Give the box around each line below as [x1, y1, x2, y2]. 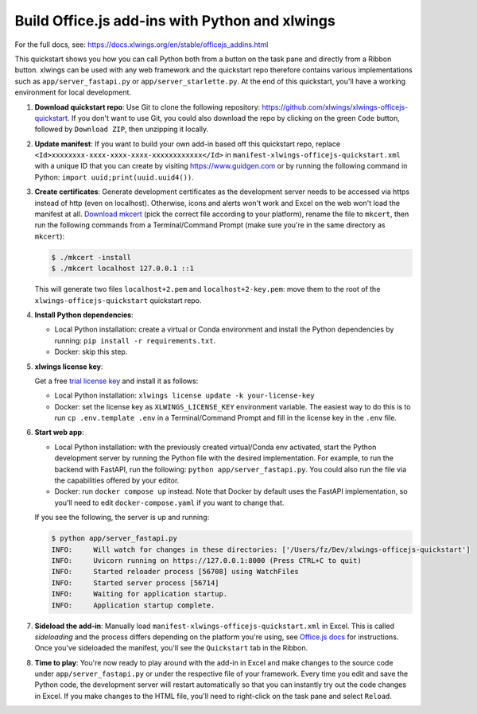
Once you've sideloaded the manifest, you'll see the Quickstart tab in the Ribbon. [34, 643, 308, 653]
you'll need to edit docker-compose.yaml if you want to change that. [54, 498, 285, 507]
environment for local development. [14, 87, 131, 97]
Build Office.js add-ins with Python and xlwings [14, 12, 335, 29]
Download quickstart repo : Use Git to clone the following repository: [34, 102, 261, 111]
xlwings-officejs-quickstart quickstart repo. [34, 295, 202, 305]
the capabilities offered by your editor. [54, 475, 180, 485]
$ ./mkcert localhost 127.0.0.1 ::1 [51, 264, 195, 274]
